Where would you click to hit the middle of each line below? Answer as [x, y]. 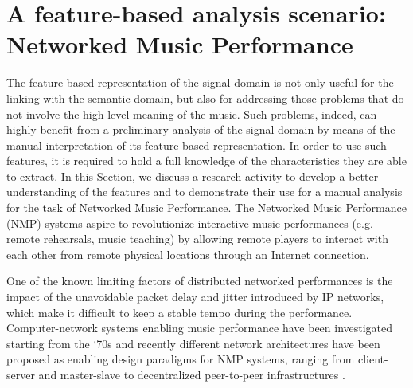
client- [373, 359]
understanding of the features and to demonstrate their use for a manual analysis [205, 192]
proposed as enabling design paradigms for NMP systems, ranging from [181, 359]
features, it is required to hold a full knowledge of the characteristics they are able [206, 161]
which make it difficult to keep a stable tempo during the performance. [179, 312]
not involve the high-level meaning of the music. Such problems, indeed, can [192, 114]
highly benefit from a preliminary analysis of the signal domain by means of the [201, 129]
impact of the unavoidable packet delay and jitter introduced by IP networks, [195, 297]
